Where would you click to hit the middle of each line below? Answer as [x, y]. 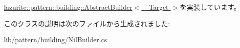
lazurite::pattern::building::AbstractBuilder [68, 7]
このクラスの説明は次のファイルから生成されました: [87, 23]
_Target [156, 7]
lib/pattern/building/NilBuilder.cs [55, 40]
